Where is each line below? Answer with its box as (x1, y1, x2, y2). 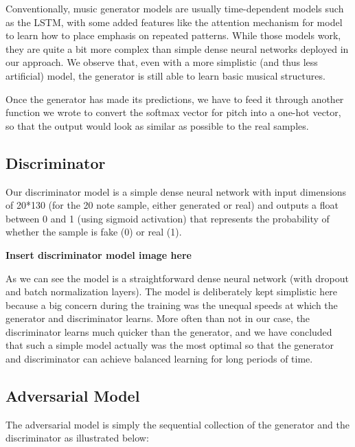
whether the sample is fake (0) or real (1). (5, 225, 182, 239)
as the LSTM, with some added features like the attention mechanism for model (5, 14, 343, 29)
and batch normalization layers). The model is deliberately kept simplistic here (5, 284, 338, 299)
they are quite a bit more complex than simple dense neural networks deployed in (5, 41, 349, 56)
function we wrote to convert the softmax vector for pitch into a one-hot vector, (5, 105, 341, 119)
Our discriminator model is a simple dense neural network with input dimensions (5, 184, 347, 198)
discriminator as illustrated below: (5, 431, 149, 445)
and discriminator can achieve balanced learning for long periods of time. (5, 352, 313, 366)
